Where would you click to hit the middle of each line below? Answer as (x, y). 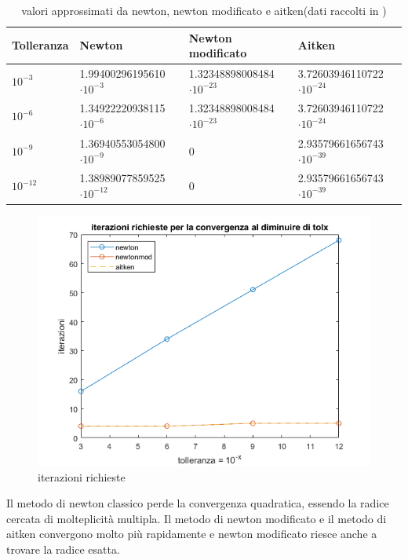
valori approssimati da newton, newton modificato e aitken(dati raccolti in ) (204, 10)
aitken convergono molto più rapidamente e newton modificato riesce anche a (192, 534)
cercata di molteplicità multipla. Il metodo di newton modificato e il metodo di (197, 518)
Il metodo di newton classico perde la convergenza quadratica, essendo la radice (198, 503)
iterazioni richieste (82, 476)
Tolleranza (40, 45)
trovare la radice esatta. (63, 549)
